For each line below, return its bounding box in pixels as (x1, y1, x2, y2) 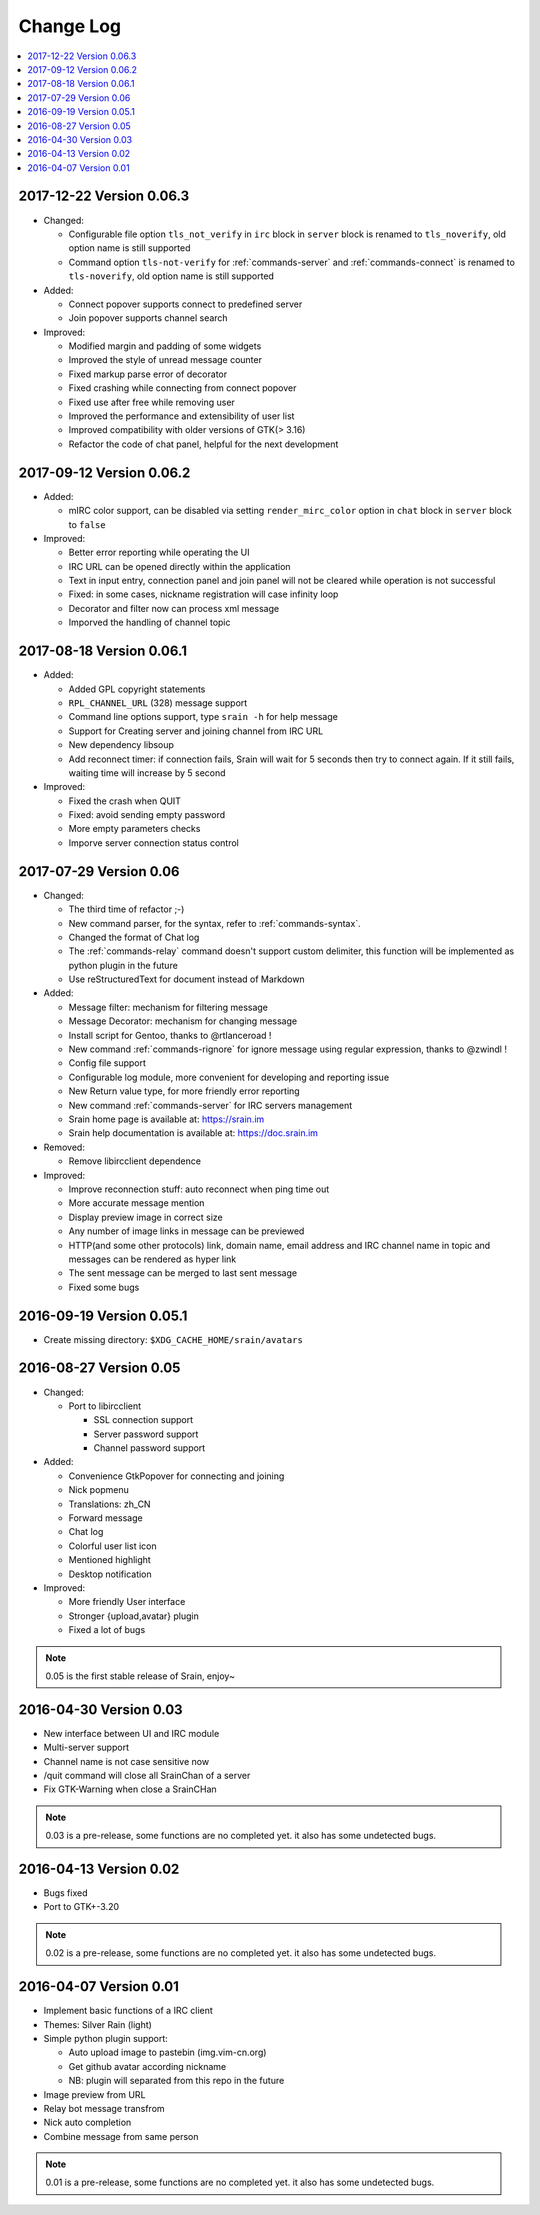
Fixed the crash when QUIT (68, 795, 182, 807)
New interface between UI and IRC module (43, 1727, 220, 1739)
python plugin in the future (68, 959, 179, 971)
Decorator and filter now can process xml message (68, 602, 280, 614)
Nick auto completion (43, 2116, 132, 2129)
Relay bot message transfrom (43, 2102, 165, 2114)
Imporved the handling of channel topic (68, 616, 231, 629)
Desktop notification (68, 1568, 152, 1580)
